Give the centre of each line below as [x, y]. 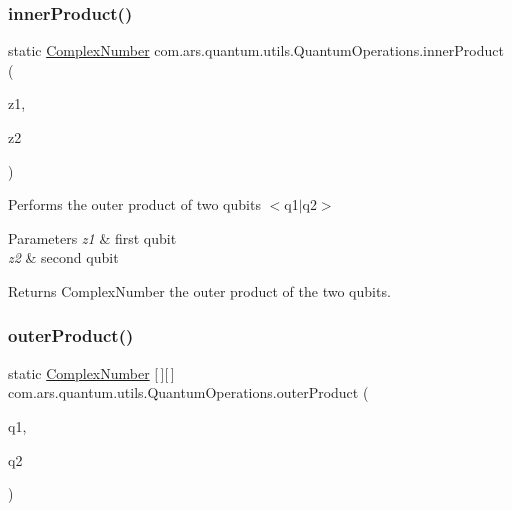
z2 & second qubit [63, 257]
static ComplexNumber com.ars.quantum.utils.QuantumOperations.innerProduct [256, 50]
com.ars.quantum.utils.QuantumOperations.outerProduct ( [188, 392]
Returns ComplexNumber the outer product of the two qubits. [199, 290]
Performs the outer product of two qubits [134, 204]
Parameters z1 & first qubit [92, 237]
